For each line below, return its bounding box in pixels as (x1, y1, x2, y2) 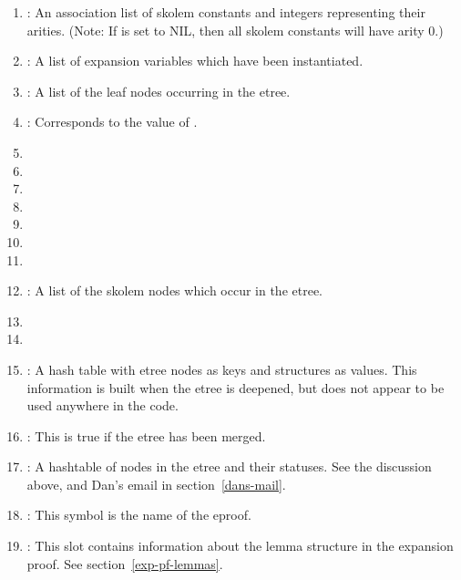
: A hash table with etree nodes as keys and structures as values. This (26, 359, 417, 378)
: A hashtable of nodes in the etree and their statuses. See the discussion (26, 457, 432, 476)
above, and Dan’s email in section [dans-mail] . (26, 474, 286, 493)
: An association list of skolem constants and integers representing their (26, 3, 425, 21)
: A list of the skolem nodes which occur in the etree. (26, 281, 323, 300)
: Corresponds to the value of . (26, 112, 198, 131)
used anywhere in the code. (26, 396, 179, 415)
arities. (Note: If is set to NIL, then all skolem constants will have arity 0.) (26, 20, 444, 39)
